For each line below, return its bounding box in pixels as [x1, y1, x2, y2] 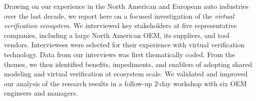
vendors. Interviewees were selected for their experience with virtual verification [4, 39, 245, 50]
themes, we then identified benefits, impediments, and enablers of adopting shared [4, 59, 252, 69]
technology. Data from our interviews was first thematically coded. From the [4, 49, 235, 59]
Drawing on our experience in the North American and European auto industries [4, 1, 249, 11]
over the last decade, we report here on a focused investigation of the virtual [4, 10, 234, 21]
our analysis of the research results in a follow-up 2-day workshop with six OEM [4, 78, 247, 88]
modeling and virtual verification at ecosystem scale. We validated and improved [4, 68, 248, 79]
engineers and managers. [4, 88, 78, 98]
